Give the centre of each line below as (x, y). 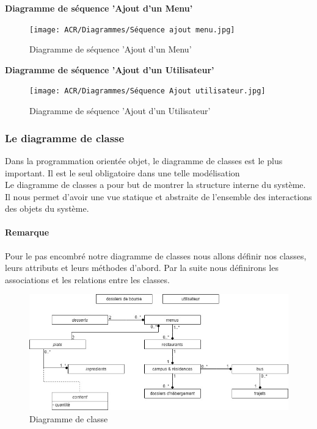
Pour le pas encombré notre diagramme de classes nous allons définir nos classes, (156, 255)
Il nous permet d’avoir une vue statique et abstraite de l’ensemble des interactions (158, 196)
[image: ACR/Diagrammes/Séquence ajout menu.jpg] (132, 30)
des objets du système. (47, 208)
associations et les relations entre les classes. (87, 279)
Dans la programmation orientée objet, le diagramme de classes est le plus (144, 160)
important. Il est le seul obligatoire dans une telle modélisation (122, 172)
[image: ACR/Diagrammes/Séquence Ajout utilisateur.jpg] (148, 91)
